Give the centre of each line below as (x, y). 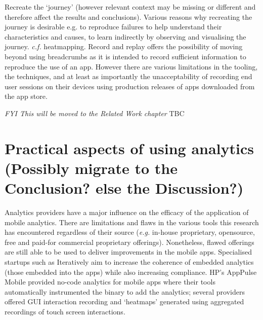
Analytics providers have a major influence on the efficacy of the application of (127, 212)
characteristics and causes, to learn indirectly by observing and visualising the (125, 36)
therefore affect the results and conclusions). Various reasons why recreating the (128, 16)
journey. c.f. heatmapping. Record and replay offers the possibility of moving (124, 46)
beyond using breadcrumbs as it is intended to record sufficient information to (125, 56)
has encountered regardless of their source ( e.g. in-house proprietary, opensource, (130, 232)
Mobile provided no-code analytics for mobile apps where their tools (110, 282)
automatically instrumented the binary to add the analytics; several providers (125, 291)
